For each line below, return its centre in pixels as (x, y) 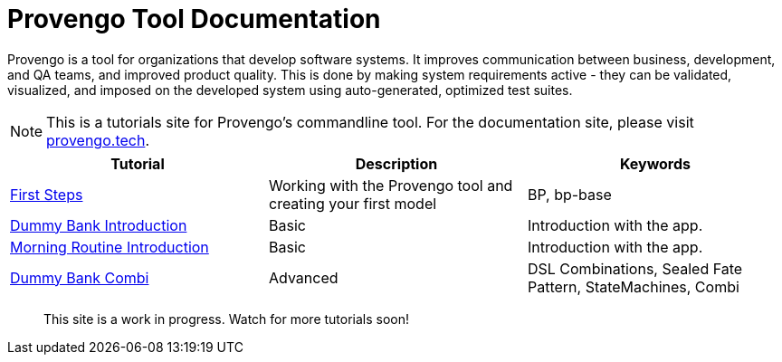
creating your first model (353, 203)
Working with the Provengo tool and (391, 185)
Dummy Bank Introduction (99, 225)
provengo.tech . (98, 140)
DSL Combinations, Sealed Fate (635, 268)
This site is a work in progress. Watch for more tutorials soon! (227, 319)
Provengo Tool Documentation (194, 19)
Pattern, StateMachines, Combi (633, 286)
